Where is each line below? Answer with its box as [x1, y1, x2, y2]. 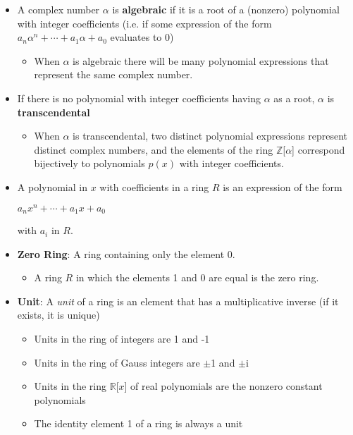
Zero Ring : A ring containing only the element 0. [17, 246, 235, 261]
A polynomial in [17, 179, 87, 194]
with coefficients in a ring [99, 179, 209, 194]
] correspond [292, 142, 345, 157]
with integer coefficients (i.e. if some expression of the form [17, 16, 272, 30]
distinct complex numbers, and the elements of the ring [34, 142, 273, 157]
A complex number [17, 2, 100, 16]
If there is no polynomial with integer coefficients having [17, 90, 261, 105]
